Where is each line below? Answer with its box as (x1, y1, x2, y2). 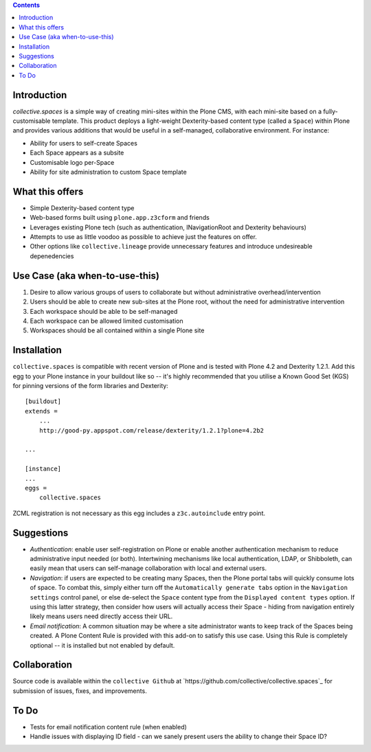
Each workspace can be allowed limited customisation (30, 317, 183, 325)
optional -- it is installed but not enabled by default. (30, 641, 175, 649)
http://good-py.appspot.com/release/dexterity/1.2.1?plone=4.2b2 (38, 426, 265, 434)
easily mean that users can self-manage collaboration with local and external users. (30, 564, 267, 573)
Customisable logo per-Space (30, 158, 115, 166)
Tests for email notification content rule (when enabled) (30, 722, 187, 731)
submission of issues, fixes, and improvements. (12, 687, 147, 695)
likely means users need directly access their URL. (30, 612, 173, 621)
